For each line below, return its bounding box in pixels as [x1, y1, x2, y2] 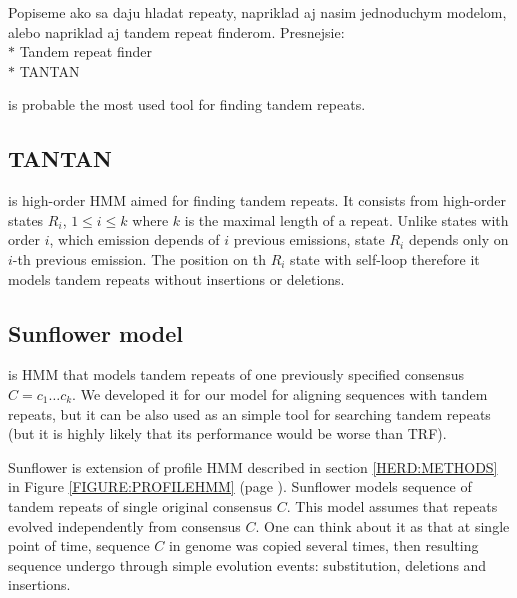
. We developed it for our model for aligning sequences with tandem [72, 383, 488, 404]
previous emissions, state [233, 229, 385, 250]
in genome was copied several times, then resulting [168, 535, 479, 556]
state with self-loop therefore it [290, 248, 480, 269]
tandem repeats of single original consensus [8, 495, 273, 516]
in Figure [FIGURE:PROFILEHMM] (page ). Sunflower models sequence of [8, 476, 472, 497]
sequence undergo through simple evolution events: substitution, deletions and [8, 554, 487, 575]
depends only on [408, 229, 509, 250]
